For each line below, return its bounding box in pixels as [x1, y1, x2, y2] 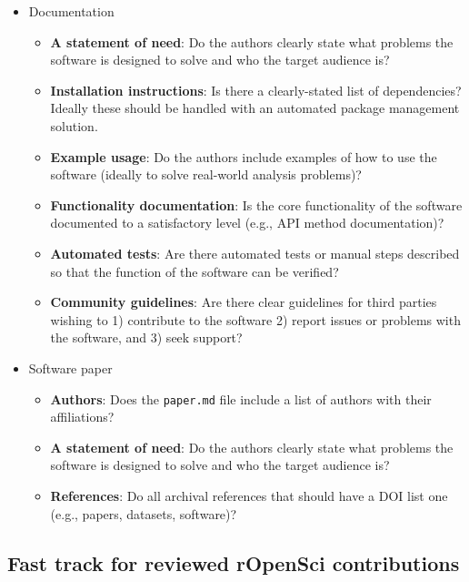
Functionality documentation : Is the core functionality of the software [50, 195, 463, 214]
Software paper [28, 358, 113, 377]
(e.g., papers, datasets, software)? [50, 504, 237, 523]
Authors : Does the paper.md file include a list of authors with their [50, 389, 432, 408]
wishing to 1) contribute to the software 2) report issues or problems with [50, 310, 461, 329]
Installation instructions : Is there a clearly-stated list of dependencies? [50, 80, 462, 99]
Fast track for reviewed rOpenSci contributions [7, 548, 460, 577]
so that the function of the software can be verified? [50, 261, 339, 281]
